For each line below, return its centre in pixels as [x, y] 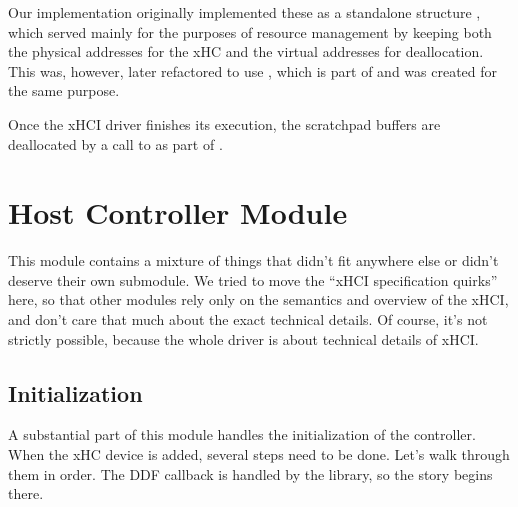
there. [26, 493]
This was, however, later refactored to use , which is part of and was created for [253, 70]
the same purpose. [64, 90]
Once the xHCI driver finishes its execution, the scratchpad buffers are [224, 123]
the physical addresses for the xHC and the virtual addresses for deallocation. [246, 51]
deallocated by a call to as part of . [115, 143]
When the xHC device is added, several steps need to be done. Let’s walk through [259, 454]
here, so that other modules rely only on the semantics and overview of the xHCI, [258, 299]
